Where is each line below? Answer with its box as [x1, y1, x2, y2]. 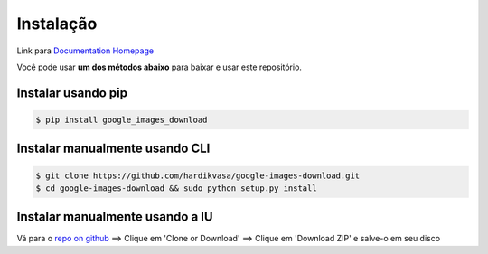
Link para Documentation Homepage [16, 45, 154, 56]
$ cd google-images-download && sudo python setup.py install [35, 183, 317, 193]
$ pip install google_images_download [35, 114, 208, 125]
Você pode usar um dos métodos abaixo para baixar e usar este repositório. [16, 61, 303, 72]
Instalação [16, 14, 98, 33]
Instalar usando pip [16, 85, 128, 100]
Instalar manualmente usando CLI [16, 141, 211, 156]
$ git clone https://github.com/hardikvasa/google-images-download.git [35, 170, 361, 181]
